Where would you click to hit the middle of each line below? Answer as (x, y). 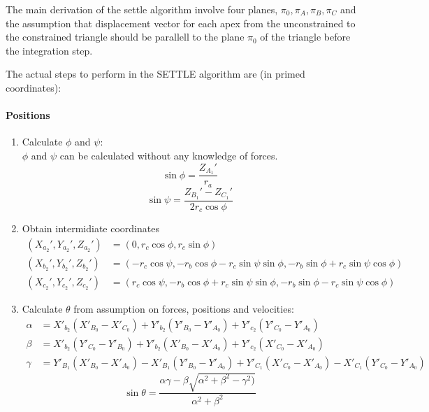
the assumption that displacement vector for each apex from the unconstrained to (181, 23)
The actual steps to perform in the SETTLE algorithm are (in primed (155, 74)
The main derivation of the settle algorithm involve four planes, (142, 9)
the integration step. (49, 50)
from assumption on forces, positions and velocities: (184, 308)
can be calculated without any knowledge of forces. (169, 155)
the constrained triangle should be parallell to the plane (125, 37)
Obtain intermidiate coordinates (90, 228)
